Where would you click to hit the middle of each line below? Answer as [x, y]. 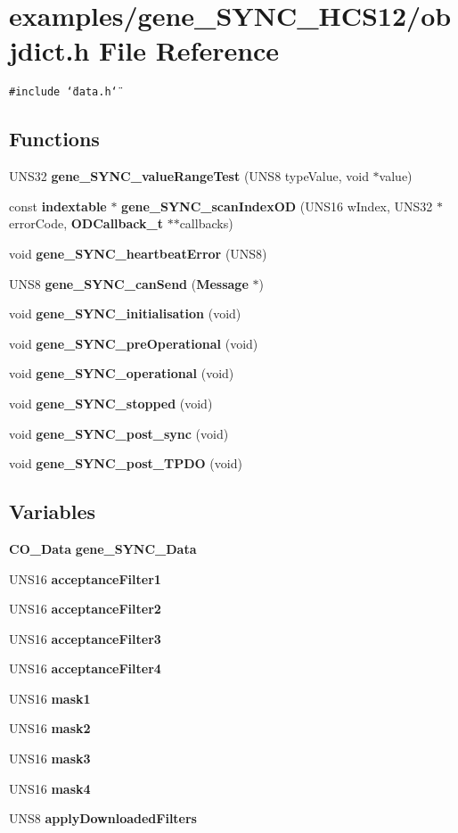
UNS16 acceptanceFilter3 [85, 638]
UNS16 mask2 [50, 728]
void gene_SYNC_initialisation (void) [125, 313]
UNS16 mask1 [50, 698]
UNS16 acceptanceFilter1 [85, 578]
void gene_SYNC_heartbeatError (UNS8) [138, 253]
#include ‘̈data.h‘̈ [63, 92]
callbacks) [206, 223]
